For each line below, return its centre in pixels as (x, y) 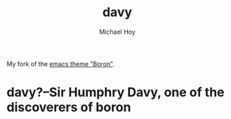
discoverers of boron (69, 107)
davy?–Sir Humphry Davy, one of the (115, 93)
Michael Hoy (117, 32)
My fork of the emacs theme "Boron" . (61, 63)
